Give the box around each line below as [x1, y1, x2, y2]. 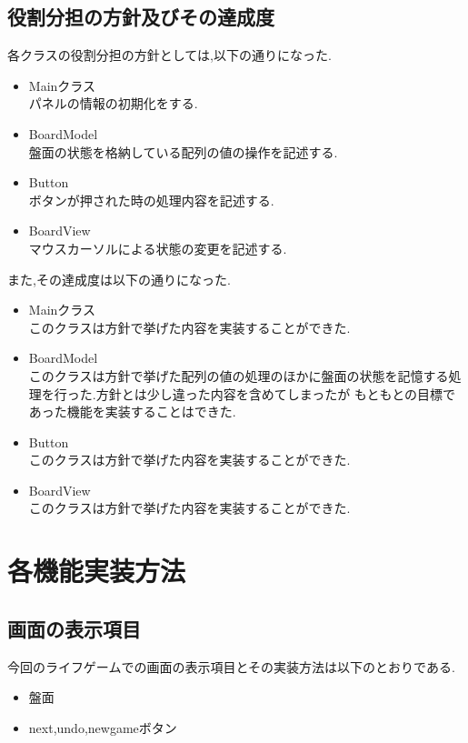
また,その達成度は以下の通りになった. [7, 269, 231, 288]
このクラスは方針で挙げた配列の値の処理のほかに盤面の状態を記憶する [28, 366, 449, 385]
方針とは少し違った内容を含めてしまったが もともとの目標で [95, 384, 456, 403]
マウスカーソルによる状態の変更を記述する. [28, 238, 287, 257]
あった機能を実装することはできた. [28, 402, 236, 421]
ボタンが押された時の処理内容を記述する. [28, 190, 274, 209]
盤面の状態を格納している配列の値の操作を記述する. [28, 142, 338, 161]
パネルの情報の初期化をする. [28, 94, 198, 113]
